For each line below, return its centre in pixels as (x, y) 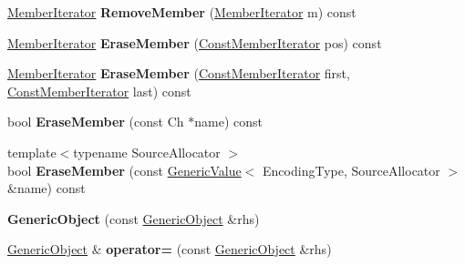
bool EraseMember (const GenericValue (124, 170)
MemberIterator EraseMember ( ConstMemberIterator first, (179, 73)
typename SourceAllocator (147, 152)
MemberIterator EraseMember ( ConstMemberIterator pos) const (195, 42)
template (32, 152)
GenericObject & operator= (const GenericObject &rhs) (170, 249)
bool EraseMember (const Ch (96, 122)
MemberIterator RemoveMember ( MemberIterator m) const (182, 12)
